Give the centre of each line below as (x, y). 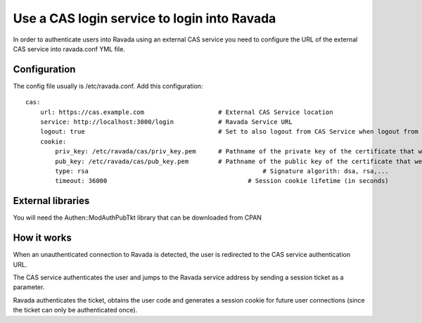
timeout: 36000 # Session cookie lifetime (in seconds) (222, 181)
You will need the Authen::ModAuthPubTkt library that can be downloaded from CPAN (137, 217)
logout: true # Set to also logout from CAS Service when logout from (229, 132)
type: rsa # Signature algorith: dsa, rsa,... (222, 171)
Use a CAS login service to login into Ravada (145, 18)
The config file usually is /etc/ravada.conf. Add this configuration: (108, 86)
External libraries (51, 201)
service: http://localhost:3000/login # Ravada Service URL (166, 122)
